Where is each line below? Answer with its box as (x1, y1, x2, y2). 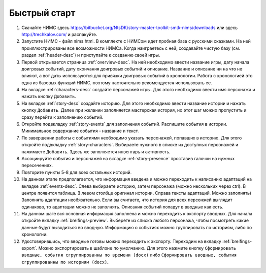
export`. (21, 245, 38, 251)
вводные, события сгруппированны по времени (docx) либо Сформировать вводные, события (21, 252, 237, 258)
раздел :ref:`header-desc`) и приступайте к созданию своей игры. (21, 52, 160, 58)
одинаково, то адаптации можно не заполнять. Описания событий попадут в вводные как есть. (21, 204, 224, 209)
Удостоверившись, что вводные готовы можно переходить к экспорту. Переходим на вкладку (21, 238, 222, 244)
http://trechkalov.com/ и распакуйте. (21, 31, 98, 37)
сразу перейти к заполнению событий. (21, 114, 103, 120)
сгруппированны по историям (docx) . (21, 259, 109, 265)
